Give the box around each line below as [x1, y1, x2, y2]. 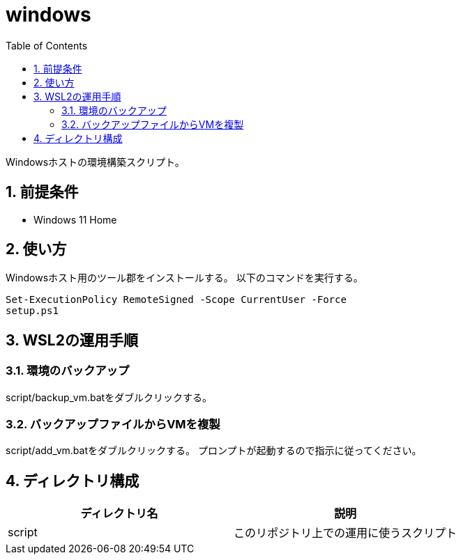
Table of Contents [6, 39, 88, 52]
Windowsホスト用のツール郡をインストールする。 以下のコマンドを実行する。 [6, 272, 363, 284]
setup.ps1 [6, 305, 59, 317]
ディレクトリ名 [80, 506, 158, 521]
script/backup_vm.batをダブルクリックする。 [6, 391, 213, 403]
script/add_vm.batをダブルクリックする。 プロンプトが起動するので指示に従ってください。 [6, 444, 422, 457]
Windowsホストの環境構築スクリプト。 [6, 155, 185, 168]
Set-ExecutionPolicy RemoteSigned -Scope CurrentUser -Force [6, 294, 347, 306]
